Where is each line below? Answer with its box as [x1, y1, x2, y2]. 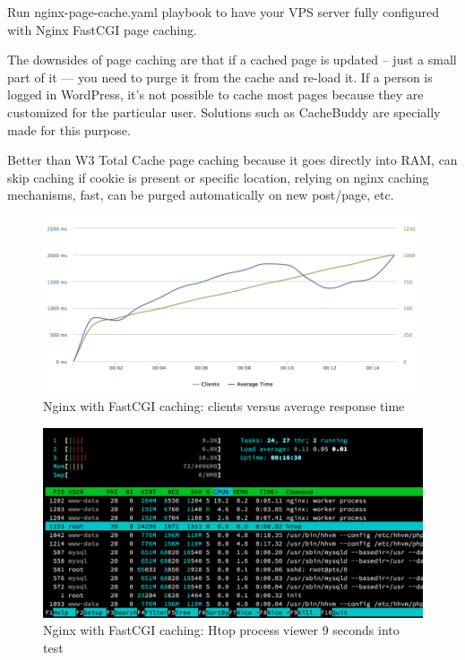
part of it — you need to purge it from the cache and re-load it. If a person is [7, 67, 433, 86]
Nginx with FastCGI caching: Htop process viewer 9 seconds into [43, 621, 400, 639]
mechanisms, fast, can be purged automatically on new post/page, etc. [7, 185, 394, 204]
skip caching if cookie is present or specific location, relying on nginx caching [7, 167, 429, 186]
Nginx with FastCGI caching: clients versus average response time [43, 397, 405, 416]
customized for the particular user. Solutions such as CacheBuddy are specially [7, 102, 441, 121]
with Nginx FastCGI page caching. [7, 20, 197, 39]
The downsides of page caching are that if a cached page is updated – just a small [7, 50, 457, 69]
